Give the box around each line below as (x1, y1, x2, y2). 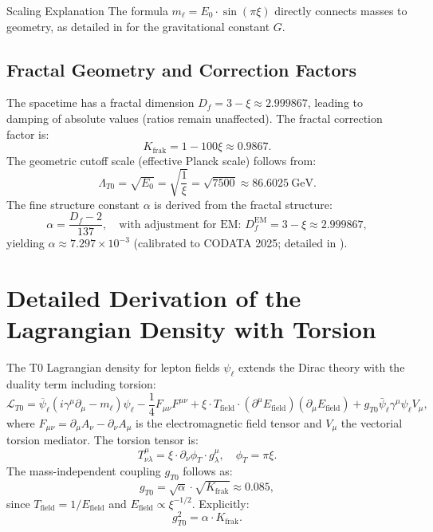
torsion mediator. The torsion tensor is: (6, 432, 199, 448)
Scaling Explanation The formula (6, 2, 168, 18)
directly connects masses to (274, 2, 407, 18)
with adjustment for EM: (119, 219, 242, 231)
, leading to (307, 94, 364, 111)
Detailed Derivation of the (6, 282, 301, 314)
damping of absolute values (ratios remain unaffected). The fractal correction (6, 109, 383, 126)
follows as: (183, 463, 233, 479)
